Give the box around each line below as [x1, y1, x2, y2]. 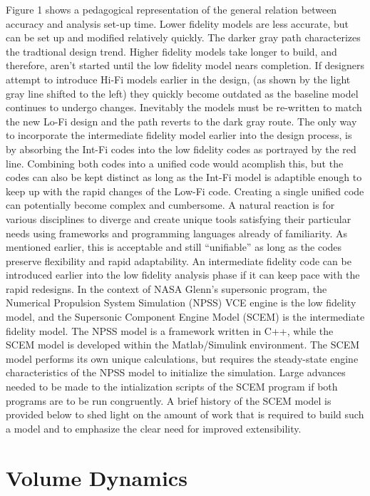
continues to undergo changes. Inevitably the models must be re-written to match [6, 100, 362, 115]
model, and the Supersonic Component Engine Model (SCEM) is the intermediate [6, 309, 365, 324]
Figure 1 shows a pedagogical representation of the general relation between [6, 2, 337, 16]
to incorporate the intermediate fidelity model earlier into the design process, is [6, 128, 352, 143]
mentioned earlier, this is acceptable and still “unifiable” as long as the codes [6, 239, 342, 254]
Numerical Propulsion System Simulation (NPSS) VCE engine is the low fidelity [6, 295, 356, 310]
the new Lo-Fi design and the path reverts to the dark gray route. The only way [6, 113, 357, 128]
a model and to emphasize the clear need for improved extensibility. [6, 420, 302, 435]
